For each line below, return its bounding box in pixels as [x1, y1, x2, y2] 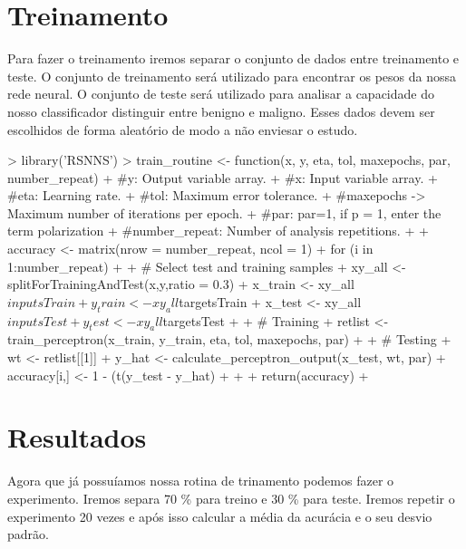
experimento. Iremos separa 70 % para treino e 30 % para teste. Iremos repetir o [7, 488, 455, 507]
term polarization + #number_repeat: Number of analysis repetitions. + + [7, 221, 429, 240]
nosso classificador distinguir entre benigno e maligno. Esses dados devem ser [7, 101, 435, 120]
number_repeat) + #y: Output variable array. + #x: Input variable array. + [7, 168, 438, 187]
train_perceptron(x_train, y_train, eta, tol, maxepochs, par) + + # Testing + [7, 330, 451, 349]
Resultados [7, 419, 147, 456]
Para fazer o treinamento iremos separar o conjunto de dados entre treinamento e [7, 49, 460, 68]
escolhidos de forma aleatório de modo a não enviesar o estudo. [7, 120, 358, 139]
